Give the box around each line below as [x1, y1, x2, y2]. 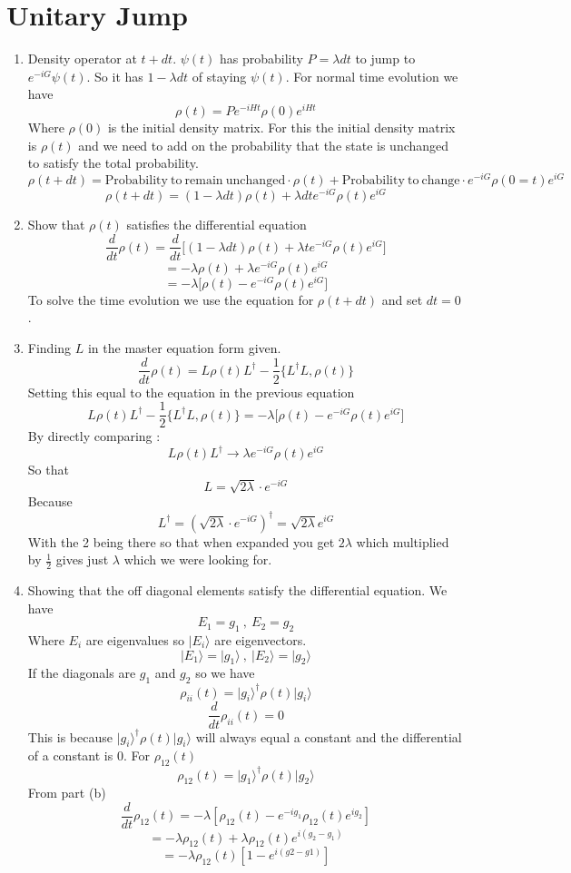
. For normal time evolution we [285, 66, 458, 85]
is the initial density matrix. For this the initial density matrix [107, 117, 456, 136]
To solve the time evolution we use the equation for [27, 289, 314, 309]
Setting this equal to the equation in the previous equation [27, 382, 355, 401]
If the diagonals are [27, 663, 136, 682]
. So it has [86, 66, 143, 85]
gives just [55, 550, 109, 569]
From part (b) [27, 783, 106, 802]
